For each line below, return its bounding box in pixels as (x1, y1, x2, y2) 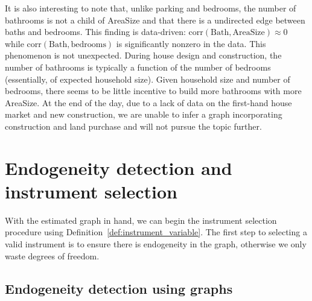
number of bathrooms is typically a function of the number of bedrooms (5, 60, 271, 73)
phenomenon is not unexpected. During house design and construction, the (5, 49, 282, 62)
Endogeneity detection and (5, 155, 232, 180)
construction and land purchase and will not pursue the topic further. (5, 119, 262, 132)
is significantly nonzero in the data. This (116, 37, 266, 49)
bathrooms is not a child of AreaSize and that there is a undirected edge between (5, 13, 305, 26)
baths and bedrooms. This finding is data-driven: (5, 25, 186, 38)
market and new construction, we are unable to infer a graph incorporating (5, 108, 282, 121)
